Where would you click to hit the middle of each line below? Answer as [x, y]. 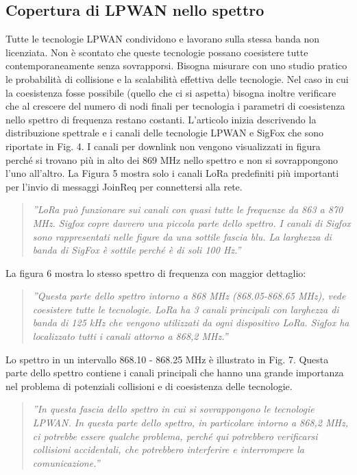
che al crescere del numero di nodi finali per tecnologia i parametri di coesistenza [175, 106]
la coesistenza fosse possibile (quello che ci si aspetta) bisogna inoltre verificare [171, 92]
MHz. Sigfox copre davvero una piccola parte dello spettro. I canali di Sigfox [192, 222]
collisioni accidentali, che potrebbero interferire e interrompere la [168, 449]
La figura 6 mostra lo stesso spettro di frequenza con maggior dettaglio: [156, 272]
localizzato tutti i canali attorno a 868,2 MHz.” [130, 336]
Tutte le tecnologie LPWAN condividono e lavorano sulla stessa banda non [163, 39]
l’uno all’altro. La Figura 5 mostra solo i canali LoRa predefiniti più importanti [172, 173]
